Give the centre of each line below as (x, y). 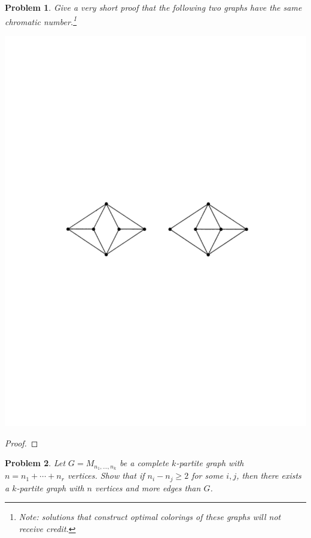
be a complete (144, 463)
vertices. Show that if (106, 475)
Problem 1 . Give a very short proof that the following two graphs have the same (153, 7)
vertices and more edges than (148, 487)
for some (208, 475)
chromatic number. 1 (41, 20)
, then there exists (269, 475)
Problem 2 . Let (35, 463)
